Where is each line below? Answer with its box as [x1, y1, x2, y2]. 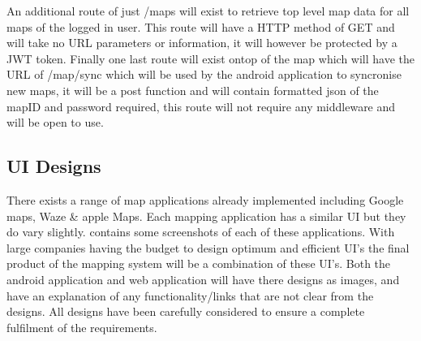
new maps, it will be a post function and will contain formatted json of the [6, 81, 379, 98]
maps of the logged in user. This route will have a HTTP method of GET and [6, 18, 395, 35]
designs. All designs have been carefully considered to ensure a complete [6, 303, 365, 320]
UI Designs [6, 153, 101, 179]
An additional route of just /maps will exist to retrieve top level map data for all [6, 2, 410, 19]
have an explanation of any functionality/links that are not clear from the [6, 287, 374, 304]
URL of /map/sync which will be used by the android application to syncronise [6, 66, 402, 83]
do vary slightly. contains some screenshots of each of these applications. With [6, 223, 395, 240]
